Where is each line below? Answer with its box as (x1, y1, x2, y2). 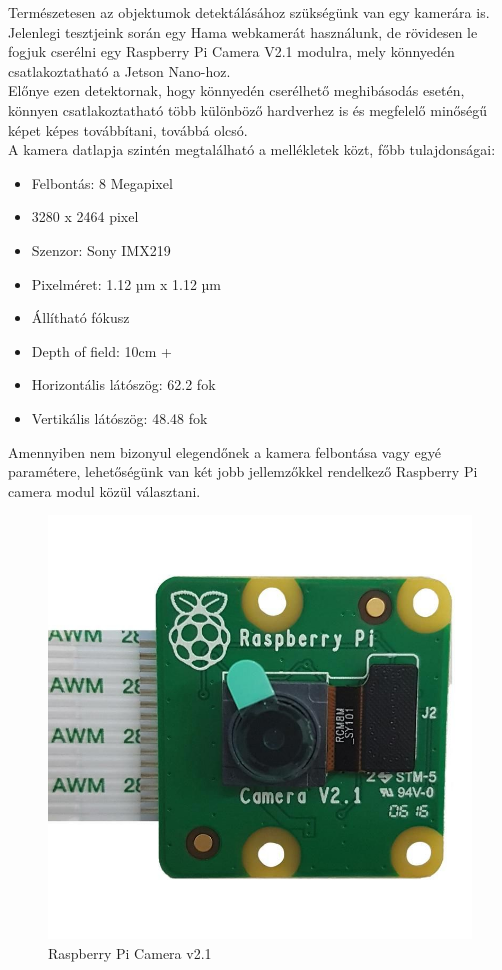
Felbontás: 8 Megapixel (31, 172, 173, 193)
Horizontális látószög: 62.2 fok (31, 374, 216, 395)
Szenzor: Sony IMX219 (31, 239, 171, 260)
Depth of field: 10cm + (31, 340, 172, 361)
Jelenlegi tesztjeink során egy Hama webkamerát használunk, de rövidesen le (8, 21, 478, 42)
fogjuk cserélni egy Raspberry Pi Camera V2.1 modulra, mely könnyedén (8, 41, 455, 62)
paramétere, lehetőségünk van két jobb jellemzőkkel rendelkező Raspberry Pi (8, 461, 478, 482)
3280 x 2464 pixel (31, 206, 139, 227)
